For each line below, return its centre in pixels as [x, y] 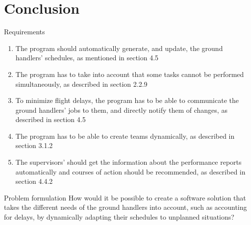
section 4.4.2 [34, 181]
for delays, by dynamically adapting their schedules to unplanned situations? [119, 217]
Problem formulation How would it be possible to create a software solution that [125, 197]
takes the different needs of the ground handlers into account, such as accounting [125, 207]
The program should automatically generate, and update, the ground [119, 48]
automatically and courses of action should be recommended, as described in [130, 171]
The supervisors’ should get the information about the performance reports [128, 162]
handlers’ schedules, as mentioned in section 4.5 [87, 58]
